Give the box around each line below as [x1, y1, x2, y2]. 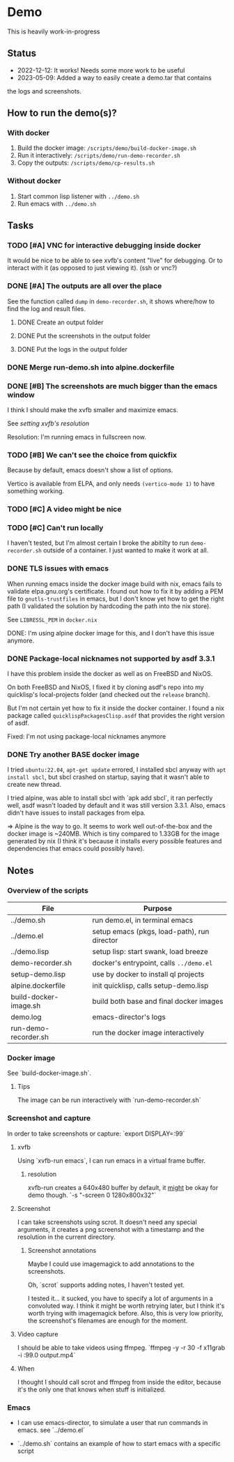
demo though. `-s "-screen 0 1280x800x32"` [27, 1191, 157, 1199]
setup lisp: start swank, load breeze [92, 947, 208, 956]
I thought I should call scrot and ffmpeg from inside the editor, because [17, 1378, 221, 1386]
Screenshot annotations [27, 1246, 97, 1254]
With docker [7, 128, 50, 138]
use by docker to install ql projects [92, 970, 205, 979]
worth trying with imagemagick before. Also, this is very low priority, [27, 1309, 224, 1317]
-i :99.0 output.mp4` [17, 1350, 76, 1359]
